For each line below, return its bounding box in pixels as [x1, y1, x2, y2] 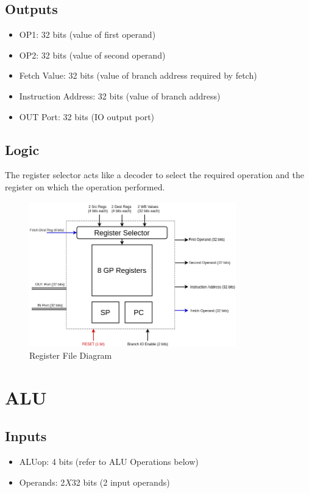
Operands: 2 [19, 475, 65, 488]
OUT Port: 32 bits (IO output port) [19, 110, 155, 123]
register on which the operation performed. [5, 180, 165, 193]
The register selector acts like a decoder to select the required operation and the [5, 168, 304, 181]
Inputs [5, 426, 47, 445]
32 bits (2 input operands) [71, 475, 170, 488]
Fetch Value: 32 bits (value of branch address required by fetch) [19, 69, 257, 82]
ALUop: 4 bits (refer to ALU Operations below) [19, 455, 199, 468]
